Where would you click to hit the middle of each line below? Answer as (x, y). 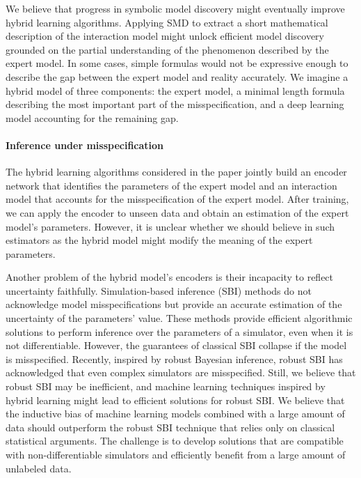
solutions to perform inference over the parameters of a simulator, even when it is (179, 331)
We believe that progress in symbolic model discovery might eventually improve (175, 8)
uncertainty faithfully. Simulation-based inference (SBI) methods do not (159, 290)
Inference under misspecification (85, 145)
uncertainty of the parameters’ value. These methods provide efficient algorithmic (179, 318)
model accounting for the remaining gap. (92, 117)
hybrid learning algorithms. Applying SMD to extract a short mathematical (167, 22)
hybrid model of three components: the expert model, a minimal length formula (175, 90)
